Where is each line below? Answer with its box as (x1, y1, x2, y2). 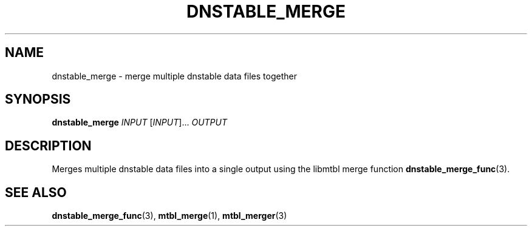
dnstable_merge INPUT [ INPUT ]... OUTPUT (52, 117, 228, 128)
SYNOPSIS (5, 92, 71, 107)
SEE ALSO (5, 184, 67, 200)
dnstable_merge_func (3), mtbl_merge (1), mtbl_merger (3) (52, 210, 287, 221)
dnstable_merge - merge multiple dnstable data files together (52, 70, 297, 81)
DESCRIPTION (5, 138, 92, 153)
